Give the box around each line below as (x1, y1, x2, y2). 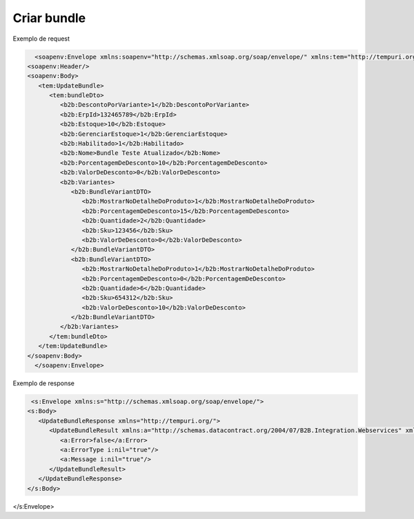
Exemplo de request (12, 34, 70, 43)
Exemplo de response (12, 379, 75, 387)
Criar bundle (12, 10, 86, 26)
